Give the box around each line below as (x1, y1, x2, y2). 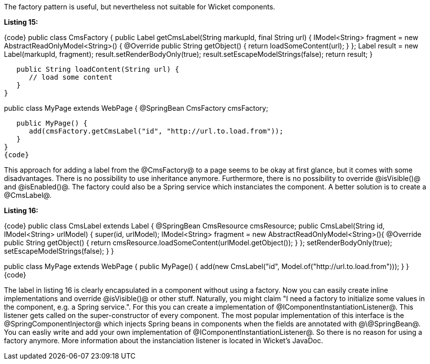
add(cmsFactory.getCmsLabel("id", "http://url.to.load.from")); (29, 127, 284, 135)
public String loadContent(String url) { (16, 65, 180, 73)
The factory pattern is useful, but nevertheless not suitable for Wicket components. (4, 2, 275, 11)
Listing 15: (4, 18, 38, 26)
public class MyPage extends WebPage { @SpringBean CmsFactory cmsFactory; (4, 104, 268, 112)
